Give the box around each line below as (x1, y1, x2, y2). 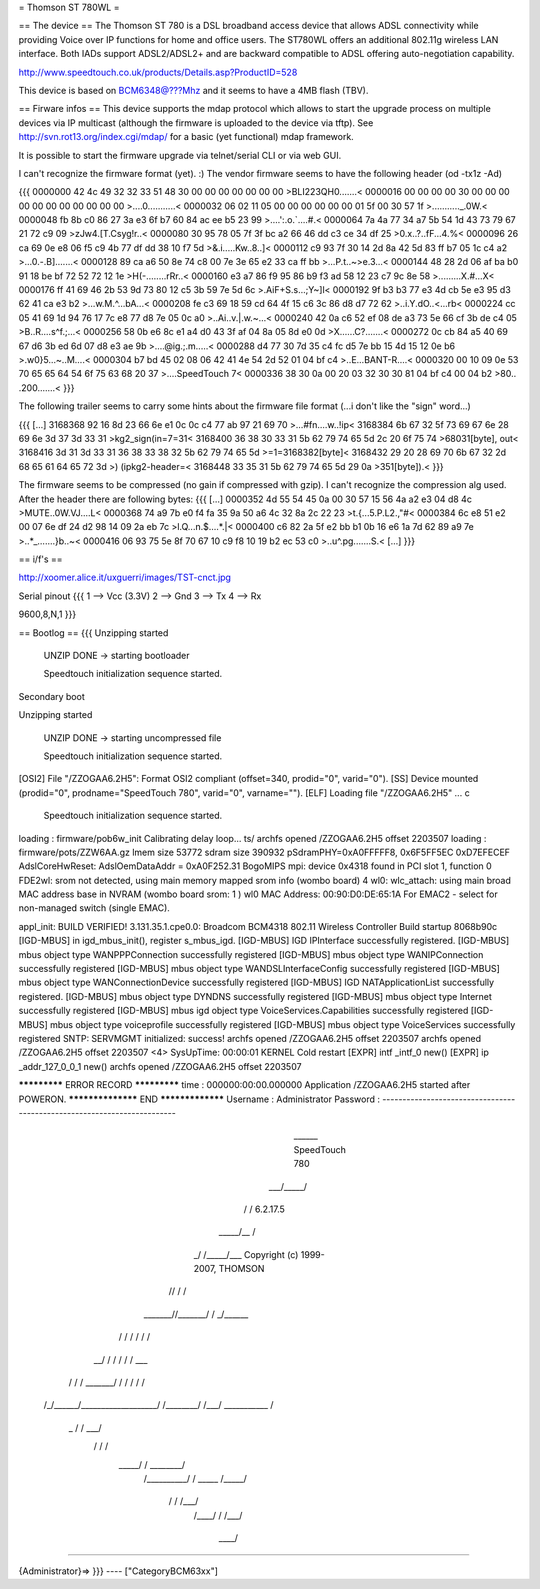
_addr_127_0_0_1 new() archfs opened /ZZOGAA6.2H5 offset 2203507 (18, 1060, 302, 1072)
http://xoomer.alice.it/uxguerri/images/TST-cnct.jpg (18, 571, 232, 584)
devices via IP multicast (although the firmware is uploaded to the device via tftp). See (18, 116, 374, 129)
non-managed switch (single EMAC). (18, 902, 170, 914)
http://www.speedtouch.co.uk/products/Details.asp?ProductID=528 (18, 66, 298, 78)
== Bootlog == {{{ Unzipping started (18, 626, 169, 639)
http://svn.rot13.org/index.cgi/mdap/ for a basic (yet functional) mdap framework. (18, 131, 354, 143)
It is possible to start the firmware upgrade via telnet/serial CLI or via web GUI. (18, 149, 342, 161)
